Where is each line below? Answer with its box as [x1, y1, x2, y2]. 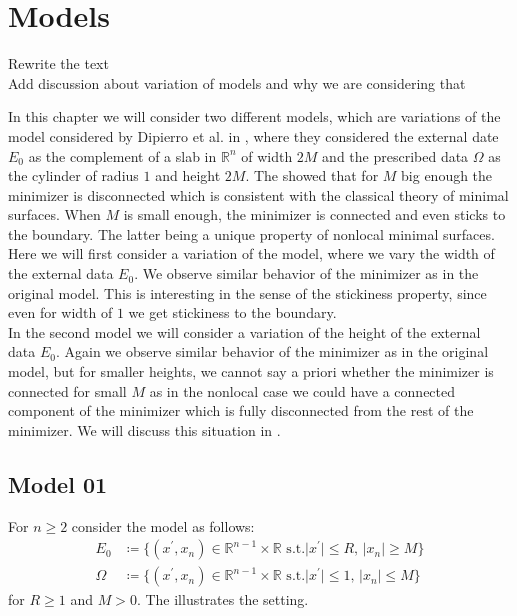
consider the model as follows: [71, 515, 255, 536]
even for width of [8, 302, 113, 323]
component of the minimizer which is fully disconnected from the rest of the [8, 400, 474, 421]
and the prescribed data [322, 145, 469, 166]
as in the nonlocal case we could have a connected [149, 380, 456, 401]
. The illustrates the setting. [136, 589, 309, 610]
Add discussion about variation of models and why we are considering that [8, 72, 466, 93]
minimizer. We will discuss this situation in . [8, 419, 281, 440]
